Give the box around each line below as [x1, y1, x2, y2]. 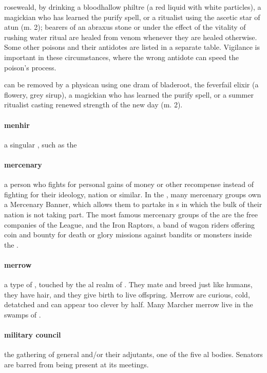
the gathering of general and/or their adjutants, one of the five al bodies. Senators [4, 349, 263, 360]
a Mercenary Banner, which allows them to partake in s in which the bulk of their [4, 199, 262, 210]
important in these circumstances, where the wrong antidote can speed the [4, 51, 239, 62]
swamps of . [4, 309, 41, 320]
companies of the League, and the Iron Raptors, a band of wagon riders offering [4, 219, 255, 230]
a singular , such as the [4, 139, 77, 150]
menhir [4, 119, 30, 130]
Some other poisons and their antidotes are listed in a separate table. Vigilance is [4, 42, 260, 52]
